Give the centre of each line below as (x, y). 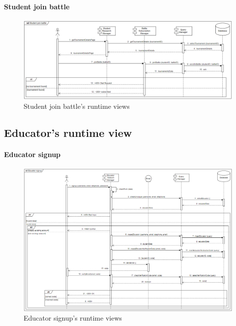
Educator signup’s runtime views (73, 318)
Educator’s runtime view (68, 133)
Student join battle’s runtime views (77, 106)
